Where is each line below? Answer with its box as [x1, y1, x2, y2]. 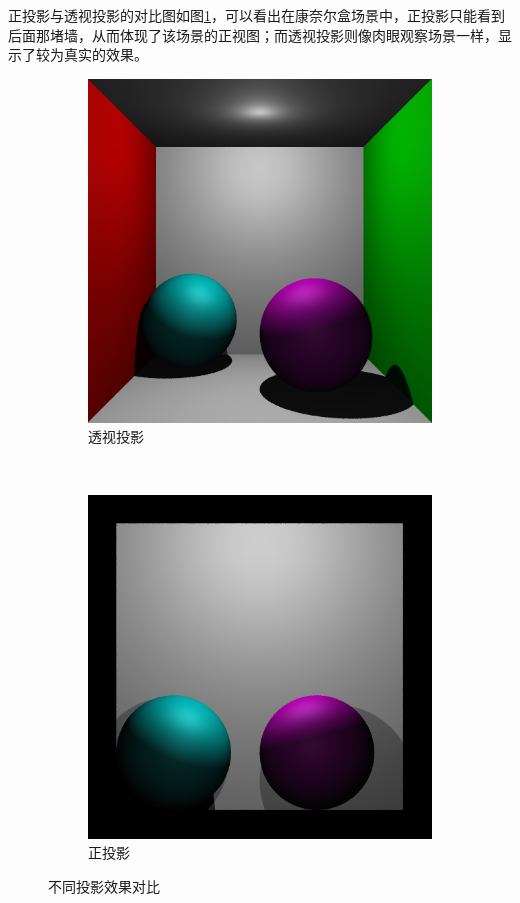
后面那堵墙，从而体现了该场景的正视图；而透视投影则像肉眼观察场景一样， [8, 24, 498, 45]
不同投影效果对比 [48, 875, 160, 896]
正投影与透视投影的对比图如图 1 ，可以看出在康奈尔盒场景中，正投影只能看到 [8, 5, 505, 25]
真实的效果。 [63, 44, 148, 65]
